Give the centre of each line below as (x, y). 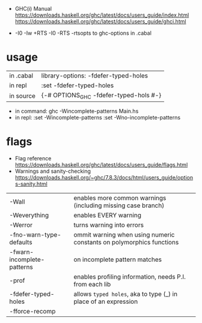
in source (23, 95)
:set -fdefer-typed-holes (78, 85)
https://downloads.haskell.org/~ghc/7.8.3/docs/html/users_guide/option (104, 178)
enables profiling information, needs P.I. (130, 277)
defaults (21, 243)
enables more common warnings (120, 198)
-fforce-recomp (32, 312)
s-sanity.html (31, 184)
